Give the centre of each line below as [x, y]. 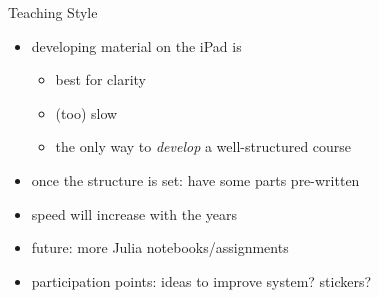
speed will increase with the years [134, 213]
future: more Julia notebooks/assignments [160, 247]
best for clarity [100, 79]
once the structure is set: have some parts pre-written [195, 179]
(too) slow [86, 112]
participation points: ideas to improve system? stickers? [201, 280]
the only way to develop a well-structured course [203, 146]
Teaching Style [53, 12]
